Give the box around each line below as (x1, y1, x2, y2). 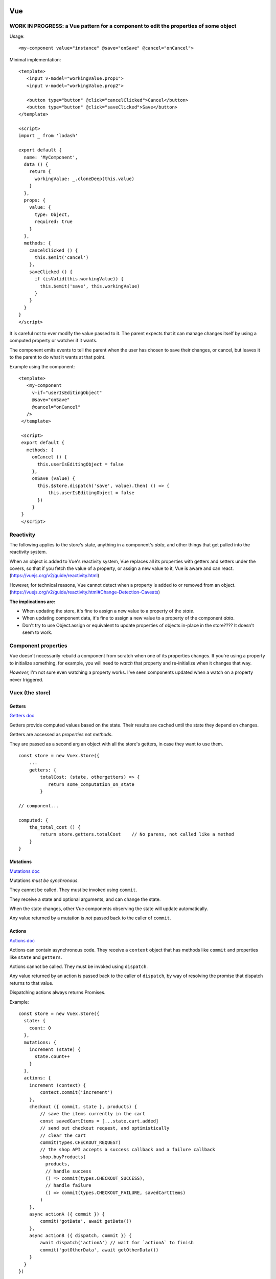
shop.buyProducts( (40, 1154, 86, 1160)
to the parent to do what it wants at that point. (9, 354, 106, 360)
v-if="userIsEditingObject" (32, 389, 102, 395)
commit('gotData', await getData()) (40, 1218, 132, 1224)
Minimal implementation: (9, 56, 61, 62)
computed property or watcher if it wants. (9, 338, 98, 344)
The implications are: (9, 599, 56, 605)
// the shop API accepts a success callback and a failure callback (40, 1146, 216, 1153)
